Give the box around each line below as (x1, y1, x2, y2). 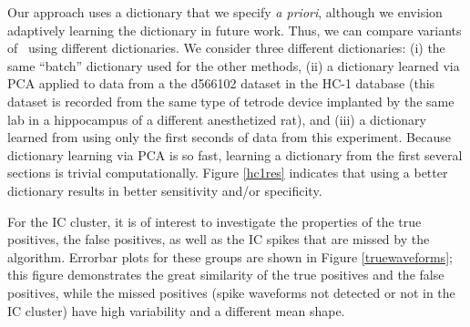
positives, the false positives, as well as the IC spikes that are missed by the (7, 230, 430, 249)
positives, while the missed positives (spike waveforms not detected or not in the (7, 282, 455, 301)
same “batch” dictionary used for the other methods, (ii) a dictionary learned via (7, 56, 460, 75)
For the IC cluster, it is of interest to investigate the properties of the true (7, 211, 422, 230)
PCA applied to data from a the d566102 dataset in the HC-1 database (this (7, 74, 435, 93)
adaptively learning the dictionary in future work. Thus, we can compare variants (7, 20, 462, 39)
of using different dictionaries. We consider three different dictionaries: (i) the (7, 38, 445, 57)
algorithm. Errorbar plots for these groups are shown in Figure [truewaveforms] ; (7, 247, 453, 266)
